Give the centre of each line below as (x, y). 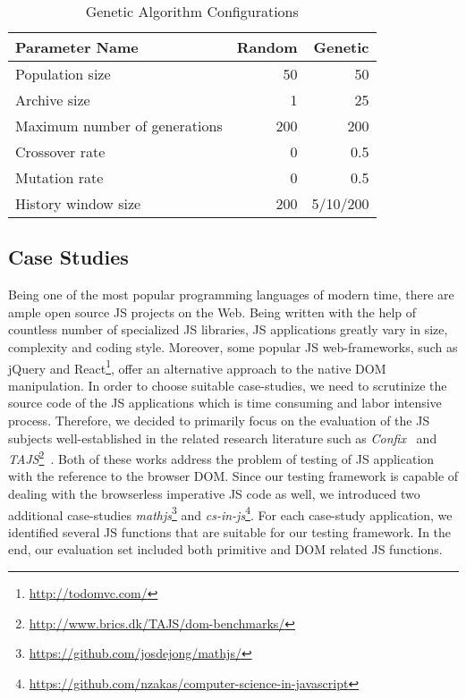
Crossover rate (60, 152)
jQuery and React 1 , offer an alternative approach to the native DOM (197, 366)
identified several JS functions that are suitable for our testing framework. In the (230, 531)
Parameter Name (77, 47)
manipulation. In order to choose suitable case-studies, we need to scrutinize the (228, 385)
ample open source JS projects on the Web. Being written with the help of (212, 312)
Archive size (53, 100)
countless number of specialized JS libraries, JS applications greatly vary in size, (228, 329)
